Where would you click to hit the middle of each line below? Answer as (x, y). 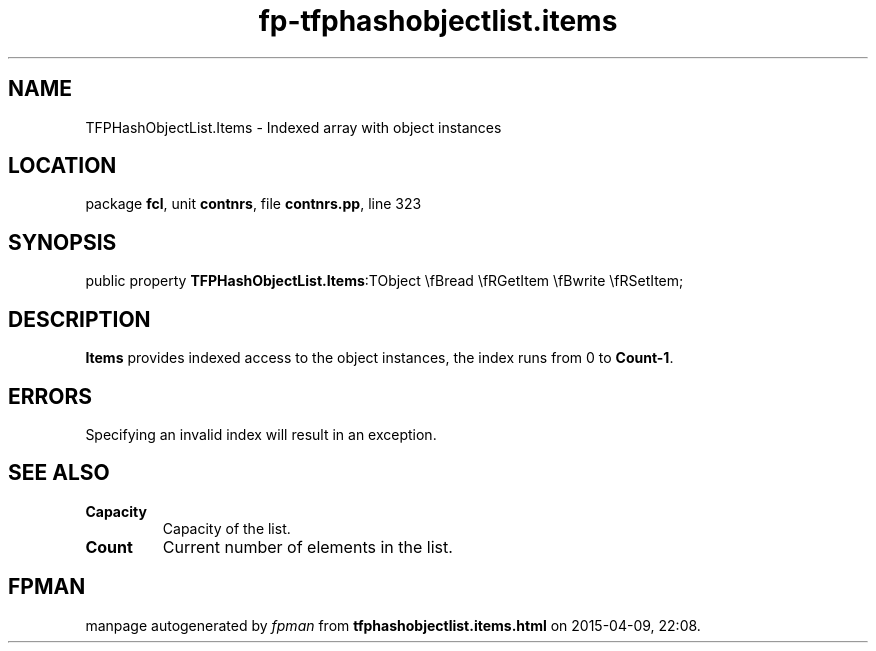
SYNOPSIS (62, 242)
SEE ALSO (59, 473)
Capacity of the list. (226, 528)
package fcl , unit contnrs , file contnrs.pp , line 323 (253, 204)
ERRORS (50, 396)
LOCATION (62, 166)
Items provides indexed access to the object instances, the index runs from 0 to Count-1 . (379, 358)
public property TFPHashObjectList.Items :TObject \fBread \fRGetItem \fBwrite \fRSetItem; (384, 281)
